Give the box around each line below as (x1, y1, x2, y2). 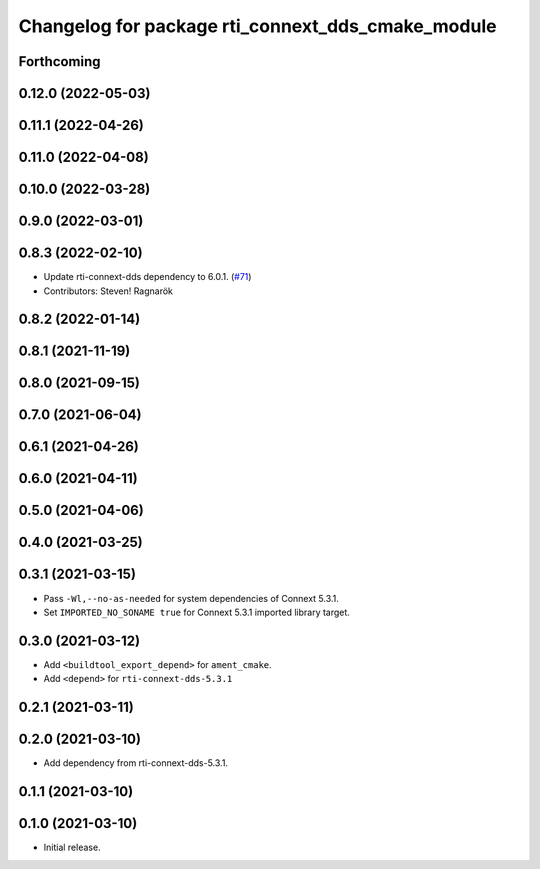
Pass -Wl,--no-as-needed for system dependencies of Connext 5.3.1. (43, 592, 340, 604)
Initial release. (43, 841, 101, 854)
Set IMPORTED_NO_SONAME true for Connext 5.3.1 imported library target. (43, 606, 350, 618)
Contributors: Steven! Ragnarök (43, 285, 174, 297)
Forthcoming (18, 53, 101, 70)
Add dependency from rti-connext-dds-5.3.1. (43, 757, 229, 769)
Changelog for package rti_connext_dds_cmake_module (18, 15, 497, 37)
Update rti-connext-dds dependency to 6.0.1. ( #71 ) (43, 271, 252, 283)
